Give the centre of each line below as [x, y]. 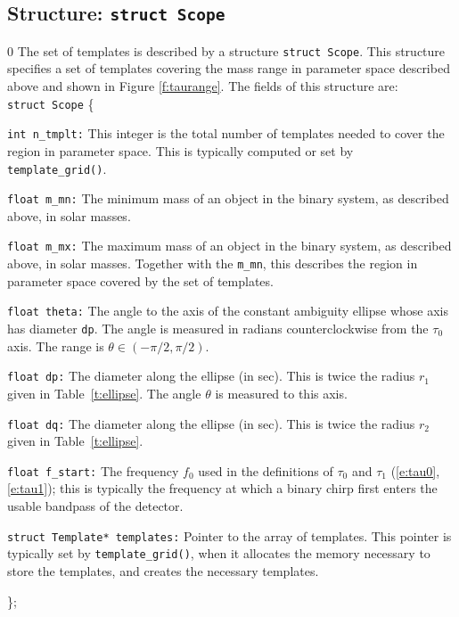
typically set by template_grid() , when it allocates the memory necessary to [219, 553]
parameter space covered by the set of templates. [140, 280]
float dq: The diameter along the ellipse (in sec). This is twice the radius [211, 423]
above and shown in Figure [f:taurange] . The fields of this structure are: [203, 86]
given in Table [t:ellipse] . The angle [104, 393]
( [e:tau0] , [415, 470]
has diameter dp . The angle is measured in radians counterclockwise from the [218, 328]
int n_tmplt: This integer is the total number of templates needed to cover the [226, 133]
